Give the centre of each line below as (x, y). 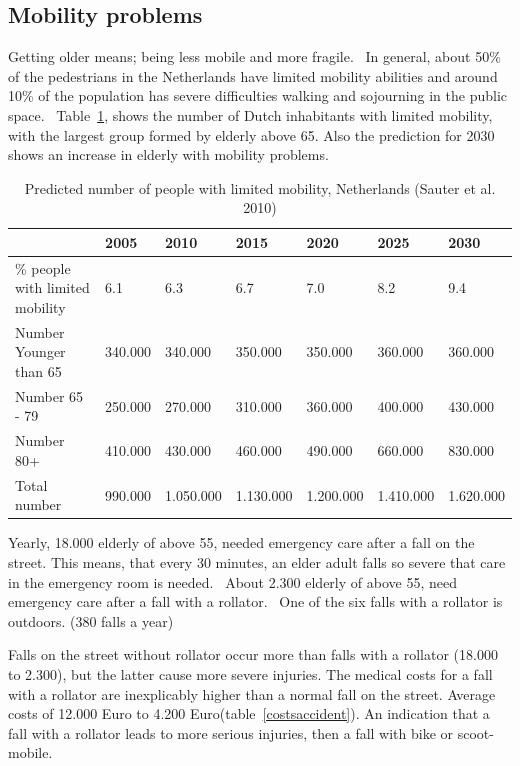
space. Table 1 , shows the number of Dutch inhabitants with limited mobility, (250, 114)
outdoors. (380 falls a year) (91, 620)
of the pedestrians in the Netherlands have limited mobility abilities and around (253, 75)
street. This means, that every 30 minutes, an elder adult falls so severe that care (257, 562)
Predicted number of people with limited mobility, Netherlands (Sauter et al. (260, 187)
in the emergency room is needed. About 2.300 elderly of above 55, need (232, 581)
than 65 (38, 371)
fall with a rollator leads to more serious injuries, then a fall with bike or (231, 732)
